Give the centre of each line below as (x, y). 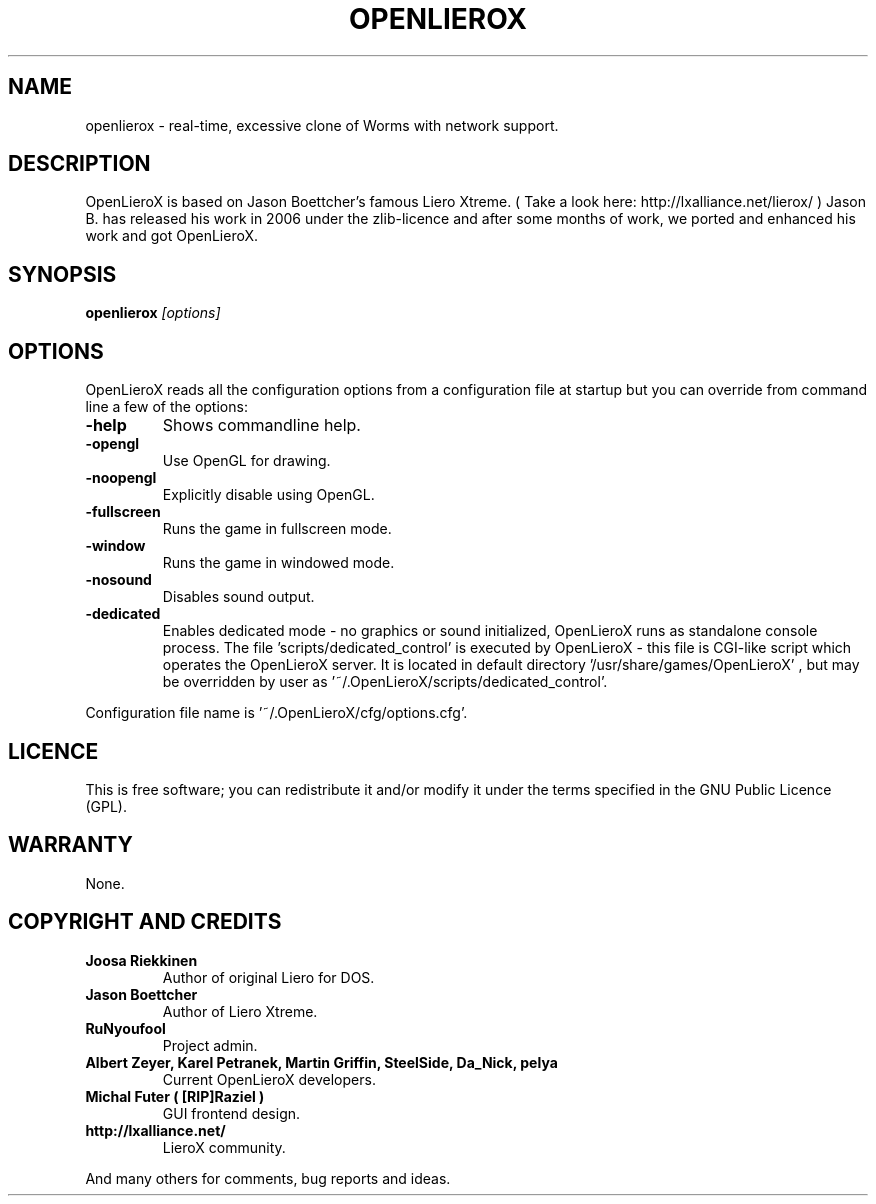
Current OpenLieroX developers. (269, 1079)
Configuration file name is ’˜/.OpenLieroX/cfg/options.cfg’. (276, 713)
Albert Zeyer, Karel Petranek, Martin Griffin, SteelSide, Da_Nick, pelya (321, 1062)
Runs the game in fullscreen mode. (277, 529)
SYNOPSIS (62, 274)
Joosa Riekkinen (141, 960)
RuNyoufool (125, 1028)
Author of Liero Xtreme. (240, 1011)
